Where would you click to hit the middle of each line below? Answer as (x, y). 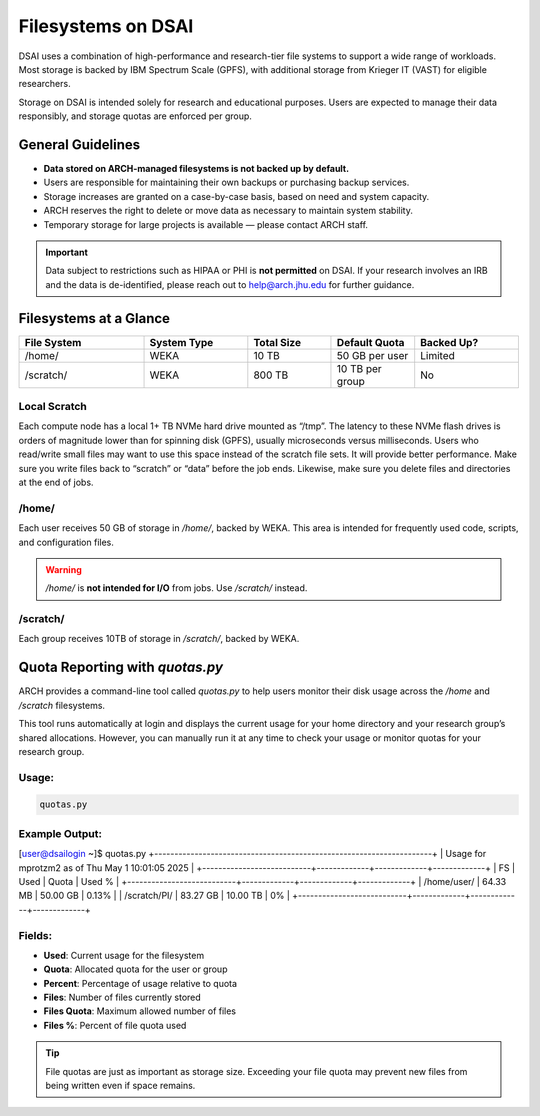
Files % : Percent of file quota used (115, 1025)
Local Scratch (52, 407)
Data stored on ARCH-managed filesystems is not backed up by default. (196, 169)
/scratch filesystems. (61, 705)
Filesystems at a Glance (94, 318)
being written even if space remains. (120, 1085)
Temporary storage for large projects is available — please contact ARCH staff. (206, 224)
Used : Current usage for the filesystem (124, 955)
